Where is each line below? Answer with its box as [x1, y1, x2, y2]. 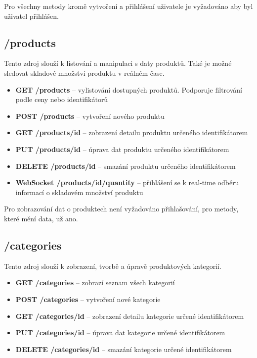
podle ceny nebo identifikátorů [15, 94, 108, 104]
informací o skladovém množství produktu [15, 187, 143, 197]
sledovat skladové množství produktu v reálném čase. [4, 67, 165, 78]
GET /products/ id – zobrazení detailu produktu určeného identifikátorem [15, 127, 248, 138]
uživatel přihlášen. [4, 10, 59, 21]
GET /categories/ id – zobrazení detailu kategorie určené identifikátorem [15, 310, 244, 321]
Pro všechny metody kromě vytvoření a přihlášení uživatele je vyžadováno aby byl [4, 1, 253, 11]
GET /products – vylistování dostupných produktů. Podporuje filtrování [15, 84, 243, 95]
